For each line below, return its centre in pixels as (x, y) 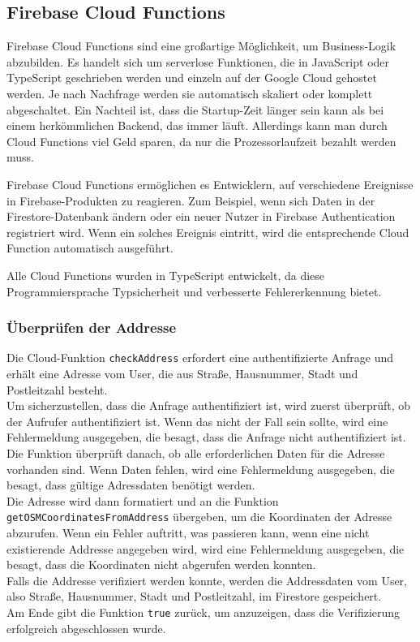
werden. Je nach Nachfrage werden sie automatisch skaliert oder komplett (190, 93)
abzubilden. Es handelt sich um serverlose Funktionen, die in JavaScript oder (198, 61)
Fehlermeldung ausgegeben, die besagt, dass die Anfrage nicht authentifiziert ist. (206, 437)
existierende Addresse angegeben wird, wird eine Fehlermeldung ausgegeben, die (206, 548)
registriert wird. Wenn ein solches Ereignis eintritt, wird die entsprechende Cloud (208, 232)
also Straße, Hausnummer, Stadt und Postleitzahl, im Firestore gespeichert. (194, 596)
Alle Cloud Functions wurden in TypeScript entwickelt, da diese (166, 275)
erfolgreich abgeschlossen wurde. (86, 628)
